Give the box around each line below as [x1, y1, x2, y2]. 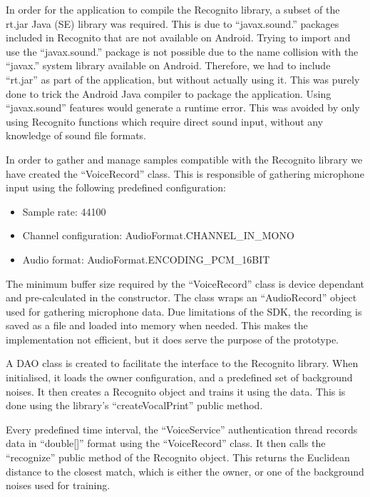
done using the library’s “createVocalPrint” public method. [6, 398, 263, 413]
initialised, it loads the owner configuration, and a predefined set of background [6, 370, 353, 385]
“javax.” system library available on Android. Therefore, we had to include [6, 58, 331, 73]
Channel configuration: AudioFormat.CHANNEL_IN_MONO [22, 228, 294, 243]
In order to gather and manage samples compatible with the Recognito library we [6, 151, 363, 166]
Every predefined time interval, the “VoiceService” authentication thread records [6, 421, 358, 436]
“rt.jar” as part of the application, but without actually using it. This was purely [6, 71, 360, 86]
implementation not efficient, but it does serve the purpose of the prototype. [6, 331, 339, 346]
